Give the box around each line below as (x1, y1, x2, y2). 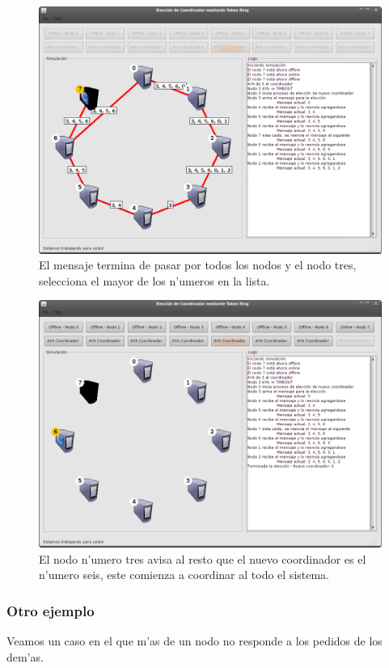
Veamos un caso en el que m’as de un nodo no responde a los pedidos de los (6, 632, 383, 649)
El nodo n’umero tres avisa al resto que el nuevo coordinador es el (39, 550, 366, 567)
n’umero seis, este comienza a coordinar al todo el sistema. (39, 566, 330, 583)
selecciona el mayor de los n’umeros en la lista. (39, 272, 270, 289)
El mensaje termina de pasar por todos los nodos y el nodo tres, (39, 256, 357, 273)
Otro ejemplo (6, 600, 95, 620)
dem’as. (6, 648, 44, 665)
